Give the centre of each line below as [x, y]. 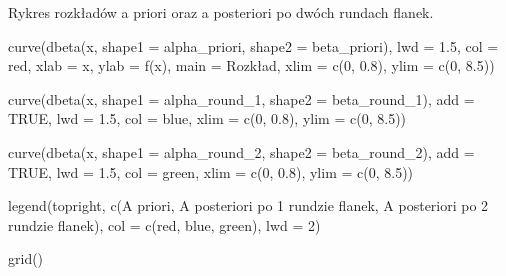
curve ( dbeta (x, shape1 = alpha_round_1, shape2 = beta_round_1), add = [241, 98]
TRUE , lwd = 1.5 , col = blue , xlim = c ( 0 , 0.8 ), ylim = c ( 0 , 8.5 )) [207, 118]
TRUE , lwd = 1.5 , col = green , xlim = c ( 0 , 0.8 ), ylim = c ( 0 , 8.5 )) [211, 171]
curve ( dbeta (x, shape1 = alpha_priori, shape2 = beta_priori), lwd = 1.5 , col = [253, 45]
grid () [26, 258]
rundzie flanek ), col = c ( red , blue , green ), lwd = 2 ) [164, 224]
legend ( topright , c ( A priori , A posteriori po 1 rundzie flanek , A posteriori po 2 [248, 205]
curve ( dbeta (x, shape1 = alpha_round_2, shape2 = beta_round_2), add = [241, 151]
